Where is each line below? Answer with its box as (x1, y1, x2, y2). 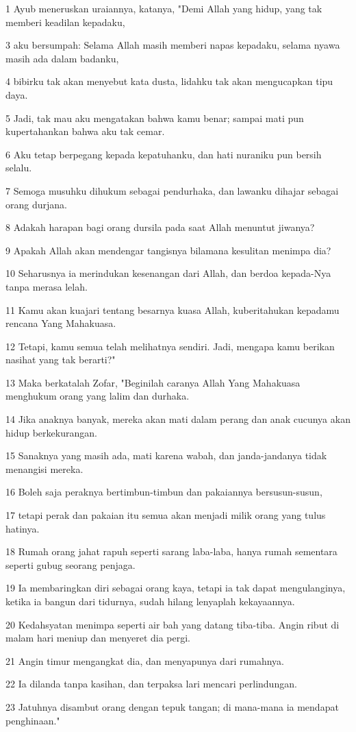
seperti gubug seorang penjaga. (5, 557, 136, 572)
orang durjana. (5, 197, 67, 211)
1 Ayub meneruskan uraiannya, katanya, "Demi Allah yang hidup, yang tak (5, 1, 322, 15)
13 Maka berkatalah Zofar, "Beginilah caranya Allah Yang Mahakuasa (5, 375, 301, 389)
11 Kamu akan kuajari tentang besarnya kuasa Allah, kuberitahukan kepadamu (5, 302, 340, 317)
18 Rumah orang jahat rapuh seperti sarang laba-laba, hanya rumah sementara (5, 544, 338, 559)
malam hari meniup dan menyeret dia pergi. (5, 631, 191, 645)
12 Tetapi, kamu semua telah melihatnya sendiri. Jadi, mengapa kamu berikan (5, 339, 335, 353)
